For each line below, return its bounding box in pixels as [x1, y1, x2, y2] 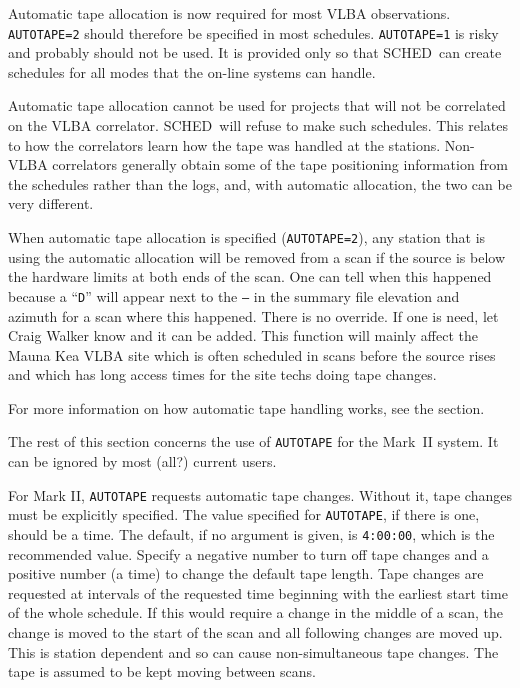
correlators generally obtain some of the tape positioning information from [52, 154, 508, 175]
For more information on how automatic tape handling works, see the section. [8, 397, 485, 418]
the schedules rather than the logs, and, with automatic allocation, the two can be [8, 173, 512, 194]
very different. [8, 193, 94, 214]
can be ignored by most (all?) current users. [8, 451, 277, 472]
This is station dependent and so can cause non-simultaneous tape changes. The [8, 641, 499, 662]
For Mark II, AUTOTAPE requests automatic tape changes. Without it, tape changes [8, 484, 512, 505]
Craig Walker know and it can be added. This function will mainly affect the [8, 325, 478, 346]
